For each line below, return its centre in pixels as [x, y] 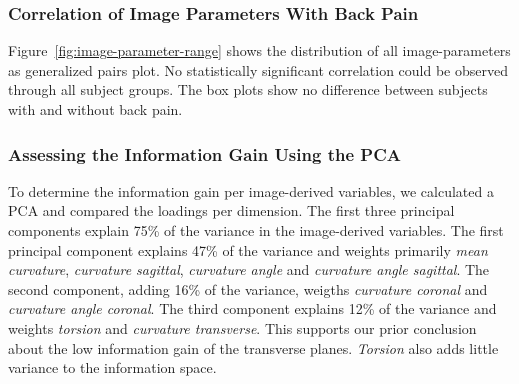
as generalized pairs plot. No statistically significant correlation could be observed [258, 69]
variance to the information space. [112, 367]
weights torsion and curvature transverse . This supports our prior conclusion [242, 327]
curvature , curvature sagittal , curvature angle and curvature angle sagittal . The [249, 269]
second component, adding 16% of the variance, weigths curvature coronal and [248, 288]
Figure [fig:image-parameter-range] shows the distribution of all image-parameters [259, 50]
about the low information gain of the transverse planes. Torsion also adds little [253, 347]
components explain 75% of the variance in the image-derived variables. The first [256, 230]
